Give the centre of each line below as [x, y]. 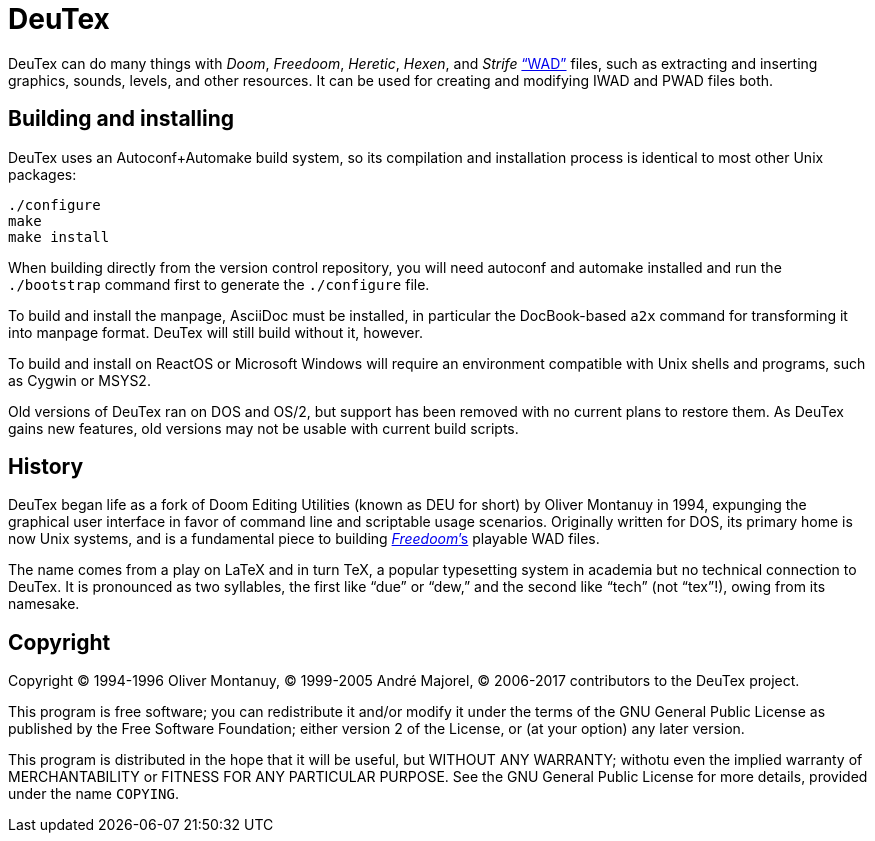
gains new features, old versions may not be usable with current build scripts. [263, 428]
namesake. [44, 604]
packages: [42, 174]
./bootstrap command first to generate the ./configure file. [219, 284]
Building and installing [121, 119]
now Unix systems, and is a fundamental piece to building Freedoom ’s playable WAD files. [304, 539]
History [46, 467]
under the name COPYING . [94, 794]
